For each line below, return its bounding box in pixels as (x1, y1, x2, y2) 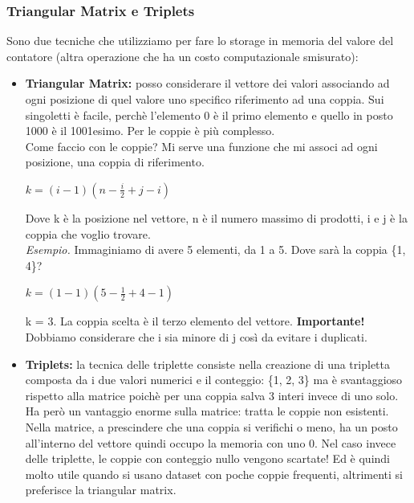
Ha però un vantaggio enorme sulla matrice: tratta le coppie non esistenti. (25, 403, 389, 419)
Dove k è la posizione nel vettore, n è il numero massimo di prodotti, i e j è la (25, 209, 408, 226)
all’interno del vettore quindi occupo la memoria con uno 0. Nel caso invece (25, 434, 396, 451)
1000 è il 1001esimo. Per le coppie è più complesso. (25, 122, 275, 139)
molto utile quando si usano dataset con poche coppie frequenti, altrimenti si (25, 465, 403, 482)
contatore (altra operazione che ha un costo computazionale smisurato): (6, 47, 359, 64)
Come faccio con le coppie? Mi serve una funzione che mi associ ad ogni (25, 137, 378, 154)
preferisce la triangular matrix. (25, 481, 177, 498)
